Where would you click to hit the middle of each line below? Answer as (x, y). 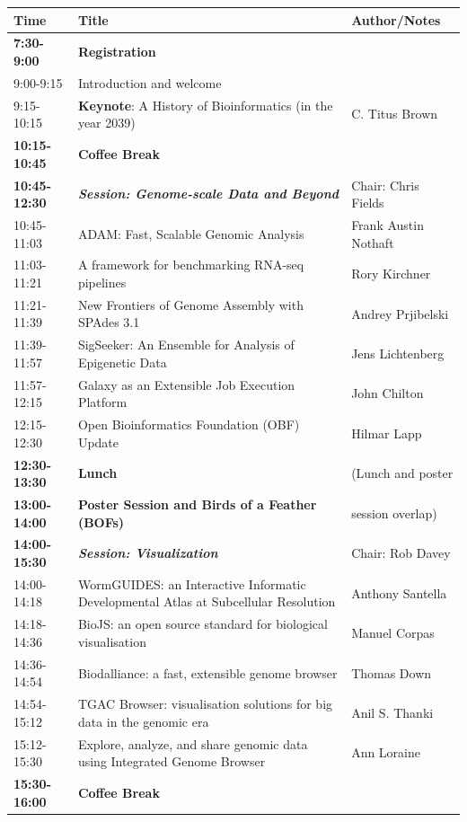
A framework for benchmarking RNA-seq (191, 265)
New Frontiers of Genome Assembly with (190, 304)
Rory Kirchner (391, 274)
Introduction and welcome (150, 82)
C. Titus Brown (395, 114)
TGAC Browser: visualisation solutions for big (205, 704)
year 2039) (106, 123)
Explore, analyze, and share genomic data (193, 743)
